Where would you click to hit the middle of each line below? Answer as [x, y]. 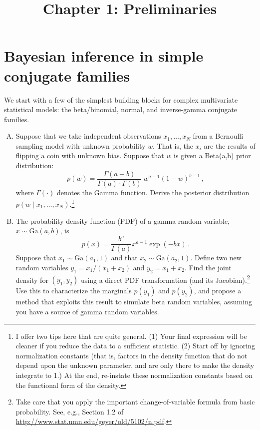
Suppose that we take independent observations [88, 136]
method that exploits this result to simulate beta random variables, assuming [134, 302]
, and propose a [218, 291]
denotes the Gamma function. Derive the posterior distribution [153, 192]
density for [32, 280]
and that [124, 258]
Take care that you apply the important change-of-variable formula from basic [135, 402]
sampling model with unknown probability [81, 145]
